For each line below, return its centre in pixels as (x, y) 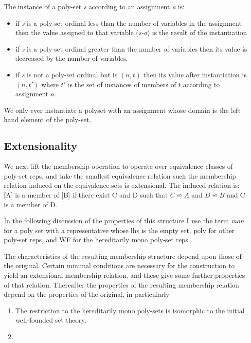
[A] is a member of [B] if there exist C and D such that (86, 194)
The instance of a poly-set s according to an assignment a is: (94, 6)
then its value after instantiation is (195, 74)
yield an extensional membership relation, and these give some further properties (125, 275)
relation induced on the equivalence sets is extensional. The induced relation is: (122, 185)
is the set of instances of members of (122, 84)
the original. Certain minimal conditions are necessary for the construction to (119, 265)
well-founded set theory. (51, 320)
